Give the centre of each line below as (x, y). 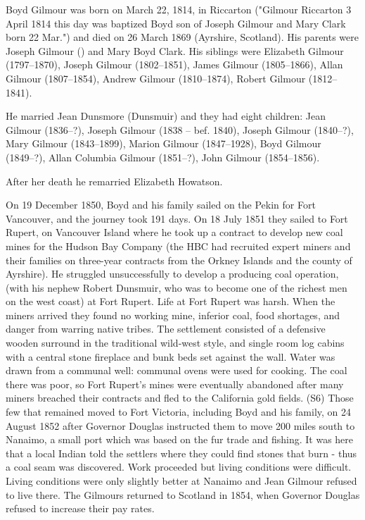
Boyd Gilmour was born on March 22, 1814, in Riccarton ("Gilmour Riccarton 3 (179, 9)
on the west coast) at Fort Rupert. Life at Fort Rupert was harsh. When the (171, 301)
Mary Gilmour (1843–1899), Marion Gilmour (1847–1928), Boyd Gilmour (164, 143)
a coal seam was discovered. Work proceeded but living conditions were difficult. (179, 467)
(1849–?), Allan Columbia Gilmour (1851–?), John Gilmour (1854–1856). (163, 157)
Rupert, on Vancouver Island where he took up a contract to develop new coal (174, 232)
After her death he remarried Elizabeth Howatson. (114, 181)
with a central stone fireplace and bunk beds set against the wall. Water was (171, 356)
